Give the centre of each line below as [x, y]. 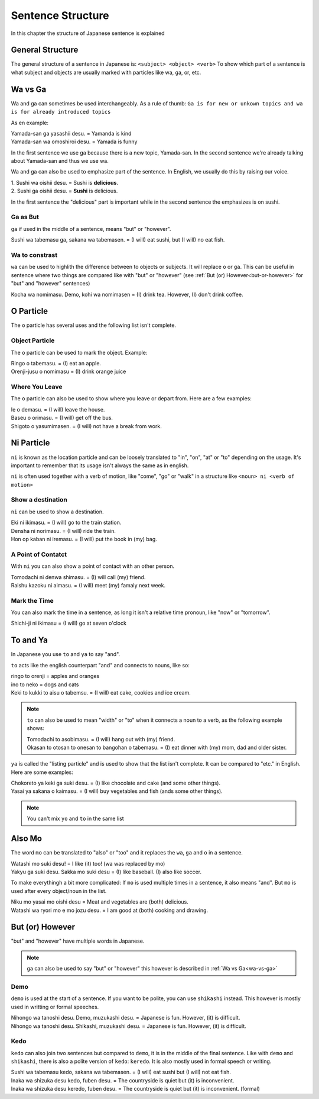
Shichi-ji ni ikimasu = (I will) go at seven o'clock [69, 623]
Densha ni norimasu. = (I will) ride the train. [64, 531]
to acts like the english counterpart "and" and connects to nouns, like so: [100, 665]
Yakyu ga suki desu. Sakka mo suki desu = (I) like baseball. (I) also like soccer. [106, 872]
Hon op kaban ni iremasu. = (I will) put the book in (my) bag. [84, 539]
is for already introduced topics [61, 112]
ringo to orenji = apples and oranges [55, 676]
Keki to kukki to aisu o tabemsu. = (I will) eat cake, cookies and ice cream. [101, 692]
